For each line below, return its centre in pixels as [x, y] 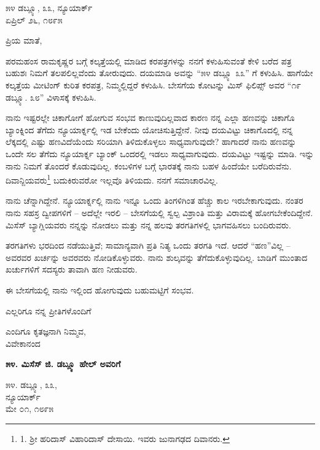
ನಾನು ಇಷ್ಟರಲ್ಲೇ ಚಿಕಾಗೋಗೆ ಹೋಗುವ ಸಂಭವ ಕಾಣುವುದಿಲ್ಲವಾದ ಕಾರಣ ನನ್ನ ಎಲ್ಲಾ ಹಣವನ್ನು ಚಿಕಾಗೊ [150, 118]
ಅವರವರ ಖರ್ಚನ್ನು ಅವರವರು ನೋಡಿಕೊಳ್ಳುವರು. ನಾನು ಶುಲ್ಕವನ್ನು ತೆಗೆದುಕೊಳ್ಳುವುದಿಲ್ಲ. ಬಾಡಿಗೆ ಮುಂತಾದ [157, 257]
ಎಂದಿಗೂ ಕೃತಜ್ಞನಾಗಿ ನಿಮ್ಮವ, [46, 331]
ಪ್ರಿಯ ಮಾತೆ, [24, 40]
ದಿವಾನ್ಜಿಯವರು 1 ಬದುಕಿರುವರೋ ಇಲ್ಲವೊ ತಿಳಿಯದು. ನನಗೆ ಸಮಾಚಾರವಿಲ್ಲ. [112, 179]
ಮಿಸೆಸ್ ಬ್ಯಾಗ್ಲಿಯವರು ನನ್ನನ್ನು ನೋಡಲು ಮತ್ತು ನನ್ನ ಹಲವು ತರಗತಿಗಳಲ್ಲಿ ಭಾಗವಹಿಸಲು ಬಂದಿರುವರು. [148, 224]
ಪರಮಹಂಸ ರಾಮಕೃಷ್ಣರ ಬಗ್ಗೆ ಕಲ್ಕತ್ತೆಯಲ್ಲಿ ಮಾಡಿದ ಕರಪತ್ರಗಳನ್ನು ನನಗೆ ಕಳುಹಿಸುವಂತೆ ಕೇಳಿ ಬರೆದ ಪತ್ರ [149, 60]
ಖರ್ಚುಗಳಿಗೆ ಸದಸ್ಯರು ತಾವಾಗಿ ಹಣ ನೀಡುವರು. [72, 269]
